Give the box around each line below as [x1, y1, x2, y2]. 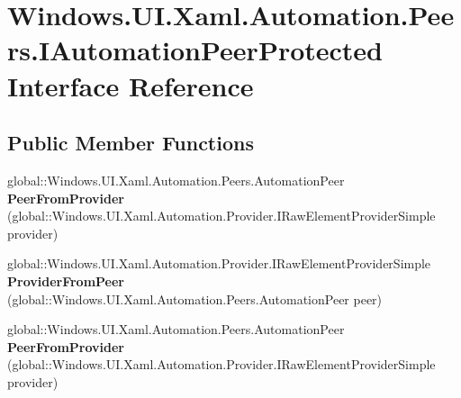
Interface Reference [7, 67, 254, 104]
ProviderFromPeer [7, 271, 125, 290]
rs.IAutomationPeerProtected [7, 32, 384, 68]
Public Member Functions [7, 129, 254, 157]
